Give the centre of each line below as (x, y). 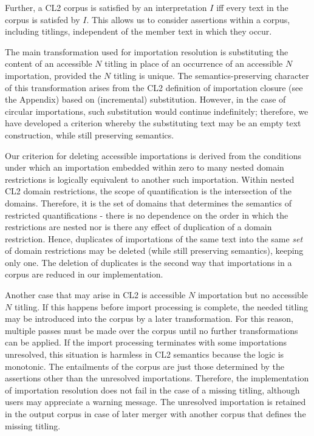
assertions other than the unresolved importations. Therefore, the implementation (157, 378)
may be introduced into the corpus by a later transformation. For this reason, (149, 318)
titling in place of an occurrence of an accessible (194, 63)
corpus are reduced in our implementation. (84, 274)
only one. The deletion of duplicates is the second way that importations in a (148, 262)
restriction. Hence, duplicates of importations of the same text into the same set (154, 238)
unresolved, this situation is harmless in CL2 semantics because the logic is (145, 354)
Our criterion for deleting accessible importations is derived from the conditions (153, 155)
